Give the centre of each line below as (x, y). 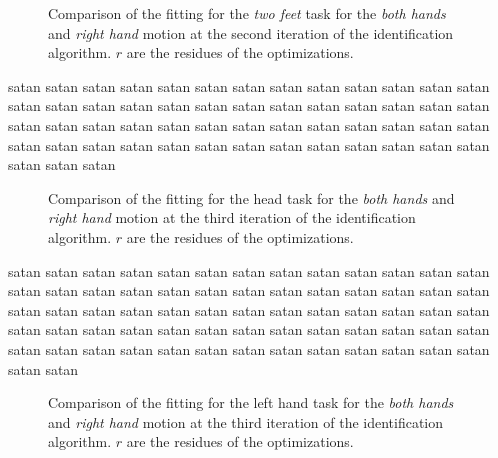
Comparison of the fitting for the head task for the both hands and (251, 197)
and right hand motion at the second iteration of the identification (251, 32)
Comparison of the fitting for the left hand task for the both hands (251, 402)
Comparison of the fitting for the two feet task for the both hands (247, 13)
